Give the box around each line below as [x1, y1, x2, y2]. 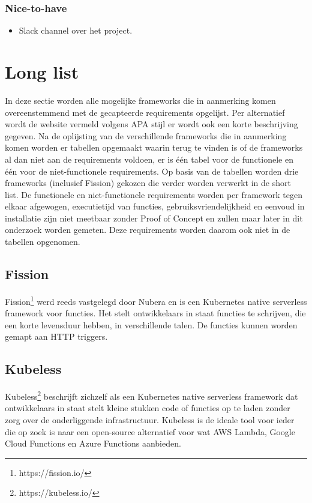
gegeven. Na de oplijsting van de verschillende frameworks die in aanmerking [5, 129, 287, 142]
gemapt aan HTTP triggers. [5, 330, 108, 343]
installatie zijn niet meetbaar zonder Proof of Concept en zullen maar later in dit [5, 211, 303, 224]
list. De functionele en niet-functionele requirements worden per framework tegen [5, 188, 303, 200]
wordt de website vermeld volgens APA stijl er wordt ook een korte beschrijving [5, 118, 298, 130]
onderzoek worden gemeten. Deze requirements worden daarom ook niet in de [5, 223, 290, 236]
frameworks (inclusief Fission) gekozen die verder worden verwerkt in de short [5, 176, 291, 189]
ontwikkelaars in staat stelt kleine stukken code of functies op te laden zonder [5, 402, 290, 414]
